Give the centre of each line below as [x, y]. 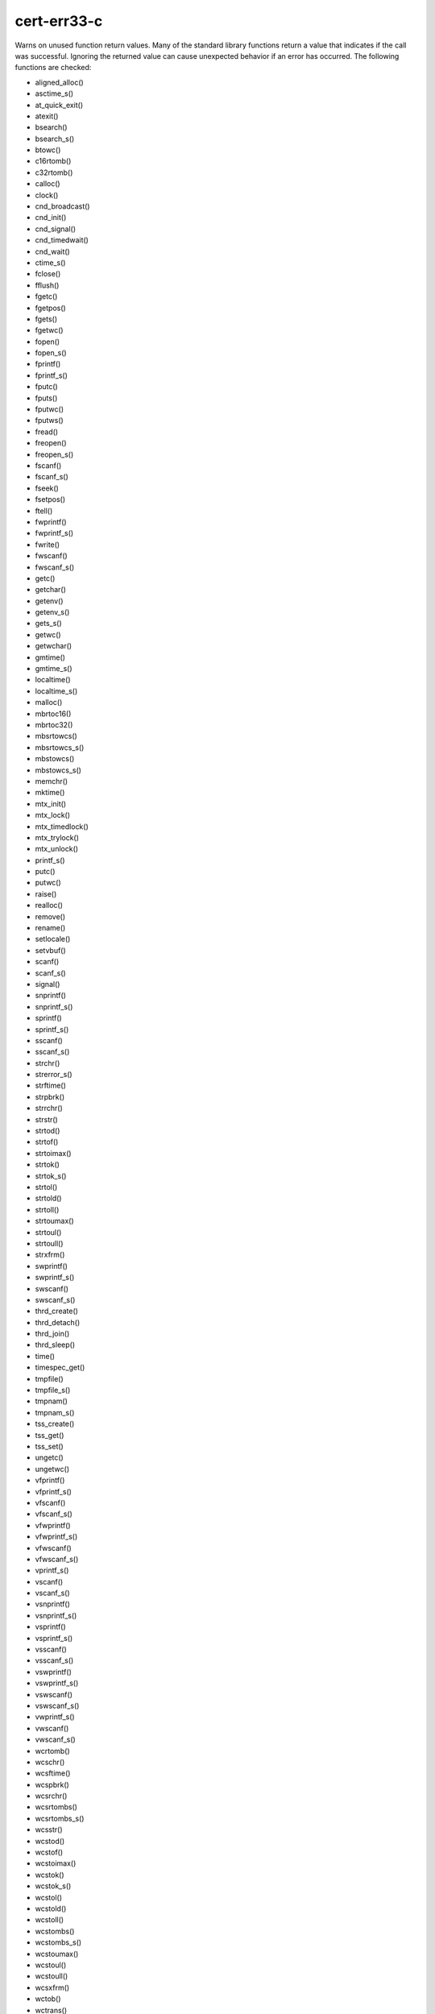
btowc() [48, 150]
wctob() [48, 1999]
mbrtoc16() [53, 714]
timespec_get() [60, 1368]
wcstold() [51, 1908]
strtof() [47, 1142]
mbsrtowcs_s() [60, 747]
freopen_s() [54, 454]
